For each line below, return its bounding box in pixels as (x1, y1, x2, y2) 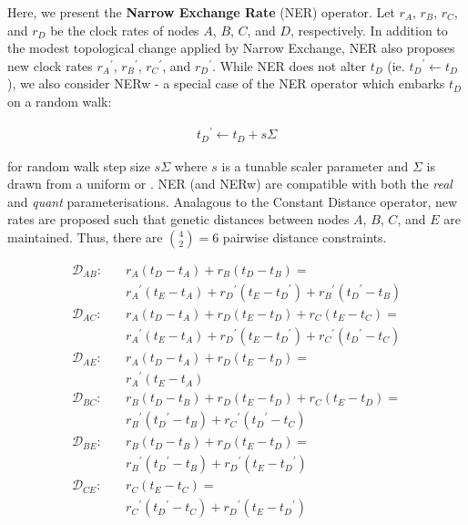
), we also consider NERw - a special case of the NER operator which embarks (7, 74, 445, 93)
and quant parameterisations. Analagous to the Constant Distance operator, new (7, 191, 458, 211)
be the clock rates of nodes (50, 20, 199, 39)
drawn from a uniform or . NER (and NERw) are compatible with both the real (7, 174, 453, 193)
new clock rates (7, 56, 93, 75)
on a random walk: (7, 91, 112, 110)
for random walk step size (7, 156, 150, 175)
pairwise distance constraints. (222, 227, 387, 246)
